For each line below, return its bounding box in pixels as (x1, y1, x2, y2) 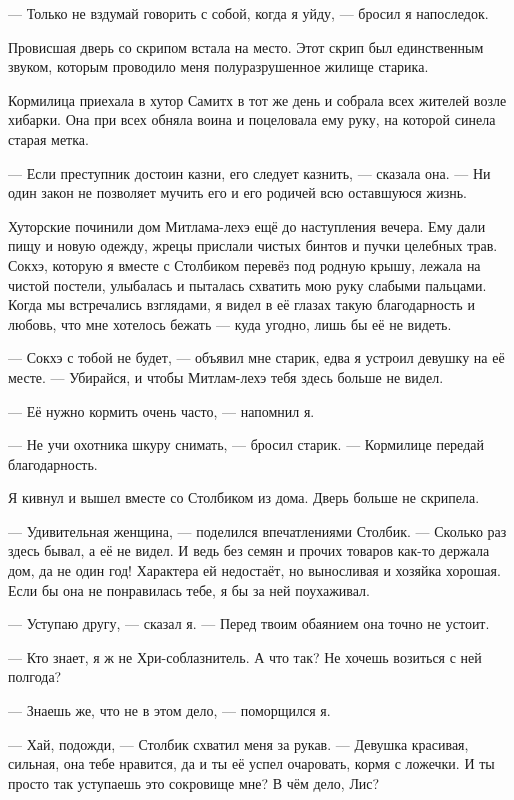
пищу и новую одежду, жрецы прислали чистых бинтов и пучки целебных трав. (8, 235, 498, 256)
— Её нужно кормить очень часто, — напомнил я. (8, 400, 315, 421)
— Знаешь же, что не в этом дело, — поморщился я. (8, 700, 331, 721)
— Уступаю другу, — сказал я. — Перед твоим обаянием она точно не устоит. (8, 613, 490, 634)
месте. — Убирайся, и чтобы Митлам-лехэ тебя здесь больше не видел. (8, 366, 444, 387)
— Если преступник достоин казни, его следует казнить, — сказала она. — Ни (8, 162, 491, 183)
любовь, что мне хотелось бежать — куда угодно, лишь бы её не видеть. (8, 313, 452, 334)
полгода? (8, 666, 62, 687)
